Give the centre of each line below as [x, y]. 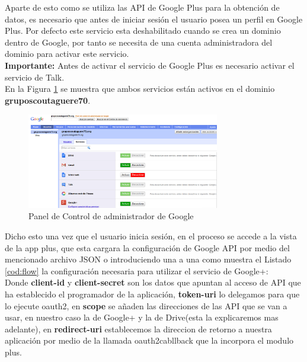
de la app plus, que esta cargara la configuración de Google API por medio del [147, 247]
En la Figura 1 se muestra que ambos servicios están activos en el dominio [140, 89]
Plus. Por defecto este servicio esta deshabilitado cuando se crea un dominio [143, 31]
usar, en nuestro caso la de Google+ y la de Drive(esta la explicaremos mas [142, 317]
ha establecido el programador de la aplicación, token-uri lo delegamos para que [152, 294]
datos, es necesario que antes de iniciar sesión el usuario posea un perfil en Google [154, 19]
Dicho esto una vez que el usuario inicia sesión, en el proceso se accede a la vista [151, 236]
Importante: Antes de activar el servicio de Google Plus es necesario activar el [150, 65]
